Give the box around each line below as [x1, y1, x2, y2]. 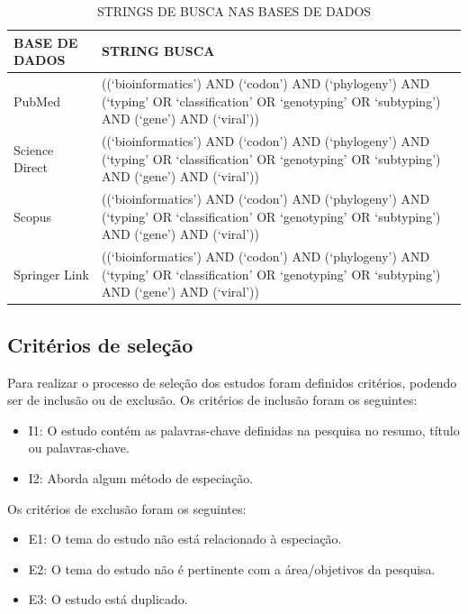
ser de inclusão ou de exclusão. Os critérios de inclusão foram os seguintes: [7, 390, 418, 409]
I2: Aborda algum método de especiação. [28, 468, 254, 487]
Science [13, 140, 54, 159]
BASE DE [13, 32, 78, 51]
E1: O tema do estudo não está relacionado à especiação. [28, 529, 342, 548]
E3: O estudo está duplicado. [28, 590, 188, 609]
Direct [13, 158, 48, 177]
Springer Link [13, 264, 89, 283]
